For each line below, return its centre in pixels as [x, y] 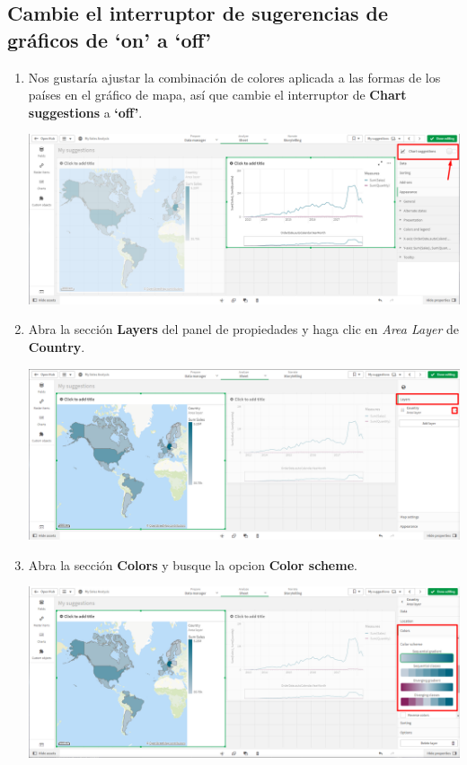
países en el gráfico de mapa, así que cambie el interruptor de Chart [217, 95]
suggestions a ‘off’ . [85, 112]
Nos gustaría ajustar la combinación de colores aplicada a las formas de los [234, 77]
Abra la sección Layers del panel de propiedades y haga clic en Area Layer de [244, 329]
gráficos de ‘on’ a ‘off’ [110, 39]
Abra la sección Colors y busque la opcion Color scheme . [193, 564]
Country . [57, 347]
